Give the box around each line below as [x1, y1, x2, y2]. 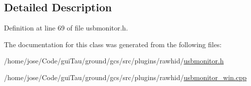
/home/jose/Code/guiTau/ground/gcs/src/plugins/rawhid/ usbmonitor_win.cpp [4, 72, 247, 82]
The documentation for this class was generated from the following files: [4, 39, 222, 49]
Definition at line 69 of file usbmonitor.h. [4, 23, 128, 33]
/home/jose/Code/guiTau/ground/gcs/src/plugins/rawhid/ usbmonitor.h [4, 56, 224, 66]
